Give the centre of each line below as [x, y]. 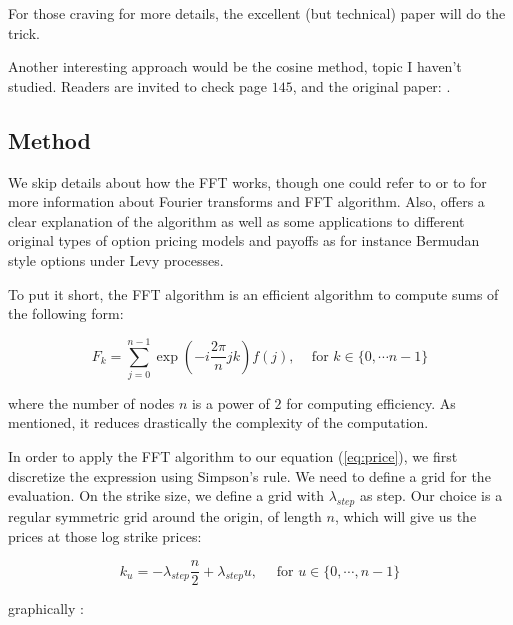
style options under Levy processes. [116, 259]
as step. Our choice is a [431, 495]
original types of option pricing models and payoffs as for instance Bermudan [244, 240]
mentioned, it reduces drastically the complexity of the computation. [218, 422]
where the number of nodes [91, 402]
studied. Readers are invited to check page [138, 85]
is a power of [230, 402]
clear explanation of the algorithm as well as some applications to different [236, 220]
